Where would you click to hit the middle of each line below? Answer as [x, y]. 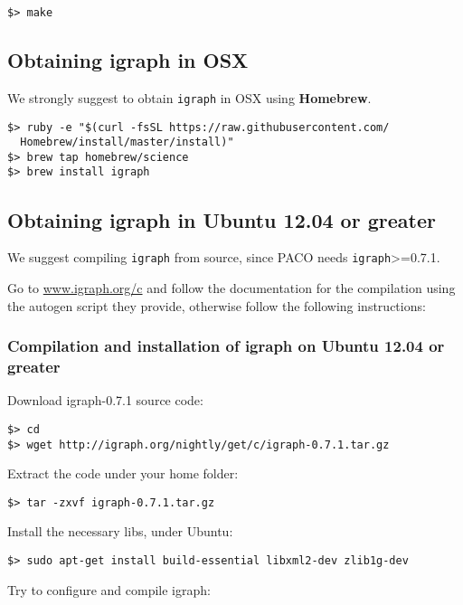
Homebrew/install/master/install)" [127, 142]
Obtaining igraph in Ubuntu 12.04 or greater [222, 219]
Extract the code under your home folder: [123, 473]
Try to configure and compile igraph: [109, 589]
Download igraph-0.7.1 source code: [105, 400]
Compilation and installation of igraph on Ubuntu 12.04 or [226, 346]
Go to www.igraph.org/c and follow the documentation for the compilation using [231, 288]
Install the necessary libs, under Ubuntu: [120, 531]
